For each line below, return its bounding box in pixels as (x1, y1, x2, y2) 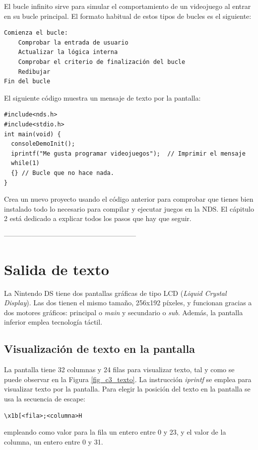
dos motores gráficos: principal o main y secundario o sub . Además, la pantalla (4, 307, 243, 317)
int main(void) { (4, 130, 61, 138)
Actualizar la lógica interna (18, 49, 118, 56)
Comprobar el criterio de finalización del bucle (18, 58, 186, 65)
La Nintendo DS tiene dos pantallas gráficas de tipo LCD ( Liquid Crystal (4, 287, 227, 298)
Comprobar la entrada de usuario (18, 39, 129, 46)
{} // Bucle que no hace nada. (11, 169, 114, 176)
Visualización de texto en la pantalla (4, 341, 195, 356)
